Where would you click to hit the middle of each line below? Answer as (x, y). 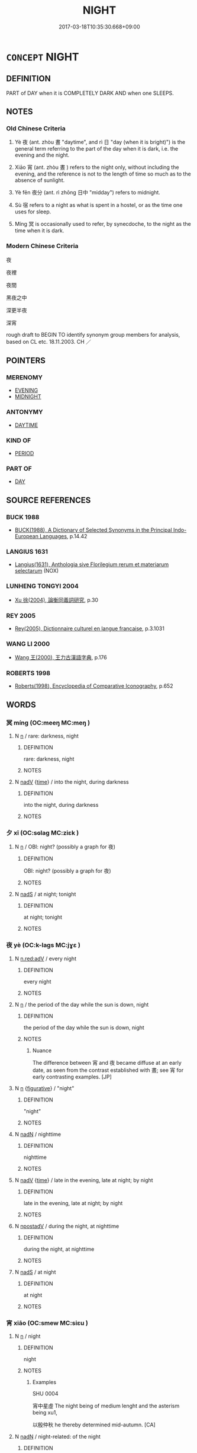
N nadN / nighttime (38, 1134)
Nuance (42, 1050)
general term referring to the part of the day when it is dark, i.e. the (96, 149)
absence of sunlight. (40, 180)
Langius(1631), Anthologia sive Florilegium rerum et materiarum (92, 564)
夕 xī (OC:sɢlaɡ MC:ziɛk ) (43, 833)
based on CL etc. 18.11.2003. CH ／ (49, 341)
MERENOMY (25, 378)
